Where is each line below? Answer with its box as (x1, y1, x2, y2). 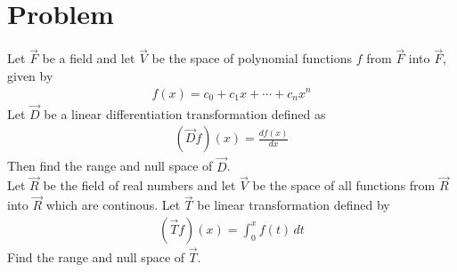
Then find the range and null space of (7, 156, 213, 175)
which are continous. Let (45, 196, 181, 214)
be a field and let (42, 49, 135, 68)
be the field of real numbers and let (43, 176, 236, 195)
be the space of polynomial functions (151, 49, 353, 68)
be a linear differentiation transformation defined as (44, 104, 326, 123)
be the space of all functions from (252, 176, 436, 195)
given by (7, 66, 53, 84)
